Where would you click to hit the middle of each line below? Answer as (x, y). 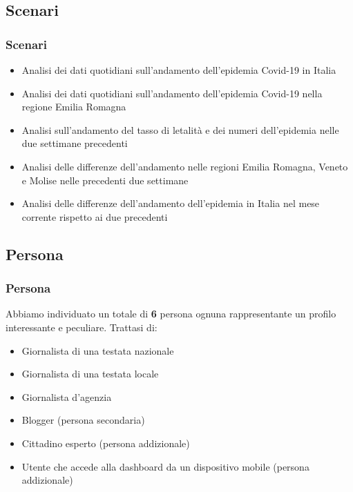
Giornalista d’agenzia (67, 396)
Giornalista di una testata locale (90, 374)
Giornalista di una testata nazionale (98, 350)
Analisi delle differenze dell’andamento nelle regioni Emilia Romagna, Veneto (185, 166)
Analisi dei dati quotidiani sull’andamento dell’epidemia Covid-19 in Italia (179, 70)
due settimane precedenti (75, 143)
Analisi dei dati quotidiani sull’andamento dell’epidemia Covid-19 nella (172, 93)
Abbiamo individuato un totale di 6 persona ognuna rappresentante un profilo (171, 314)
